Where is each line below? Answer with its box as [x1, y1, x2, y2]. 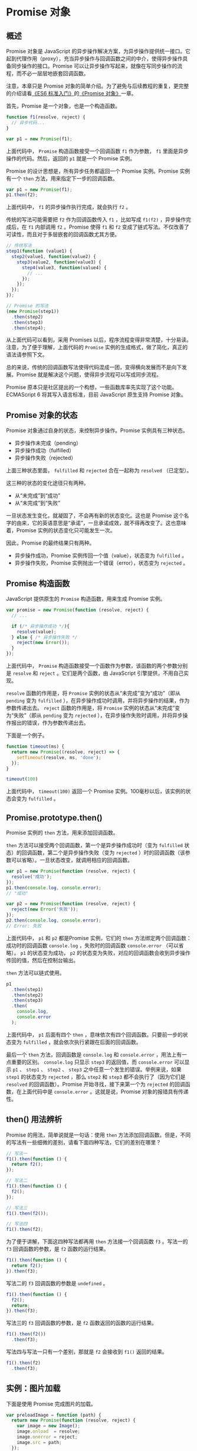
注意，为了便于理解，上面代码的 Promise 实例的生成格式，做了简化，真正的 [6, 344, 188, 351]
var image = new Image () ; [17, 1423, 81, 1429]
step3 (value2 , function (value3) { [17, 259, 101, 265]
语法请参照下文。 [6, 351, 48, 358]
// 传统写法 [6, 243, 32, 249]
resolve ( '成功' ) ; [11, 874, 52, 880]
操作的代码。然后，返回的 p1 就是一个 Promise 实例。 [6, 155, 136, 162]
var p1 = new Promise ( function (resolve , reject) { [6, 868, 136, 874]
